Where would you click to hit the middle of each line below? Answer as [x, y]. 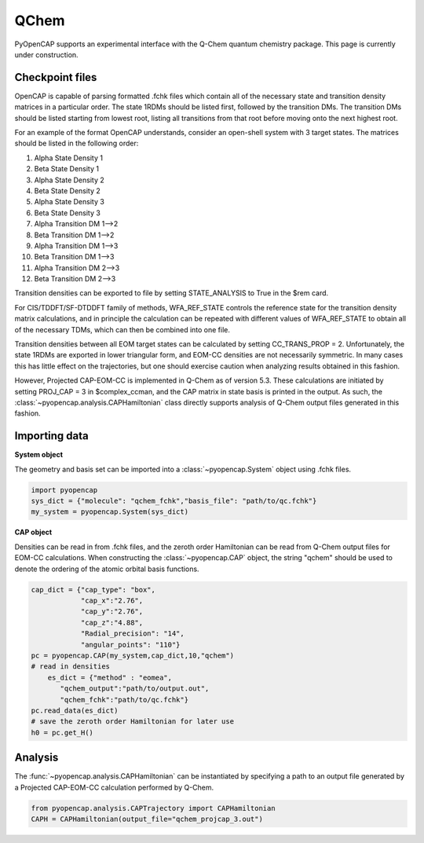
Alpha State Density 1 [69, 158]
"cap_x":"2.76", [112, 600]
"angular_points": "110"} [130, 645]
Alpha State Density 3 [69, 202]
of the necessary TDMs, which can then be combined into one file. [122, 329]
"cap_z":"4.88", [112, 622]
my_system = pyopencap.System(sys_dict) [110, 512]
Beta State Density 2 [68, 191]
